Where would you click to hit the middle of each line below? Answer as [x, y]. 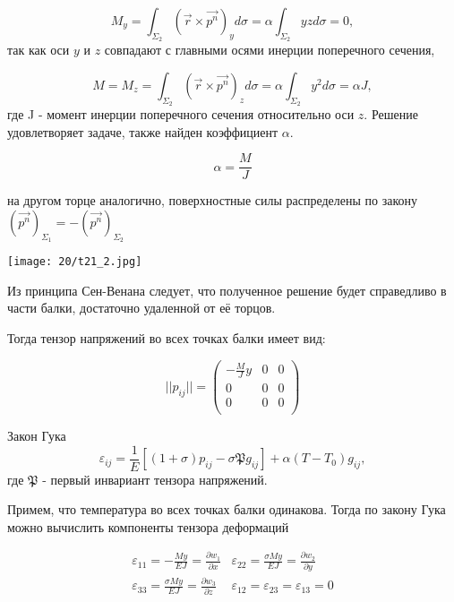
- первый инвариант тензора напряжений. [155, 479]
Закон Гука [37, 436]
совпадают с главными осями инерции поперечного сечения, [270, 50]
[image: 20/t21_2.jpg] [75, 262]
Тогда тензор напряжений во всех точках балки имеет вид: [167, 337]
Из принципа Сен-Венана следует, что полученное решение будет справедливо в [227, 290]
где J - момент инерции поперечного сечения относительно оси [181, 114]
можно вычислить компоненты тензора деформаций [148, 526]
